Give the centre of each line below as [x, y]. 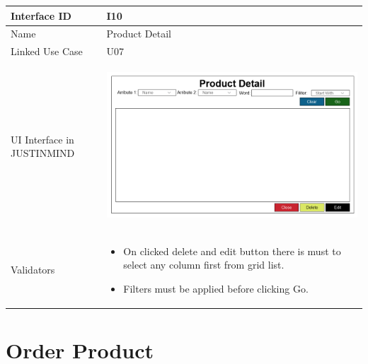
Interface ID [41, 15]
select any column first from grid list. [204, 265]
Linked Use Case [47, 51]
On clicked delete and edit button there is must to [232, 251]
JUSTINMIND [43, 153]
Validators [33, 270]
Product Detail [139, 34]
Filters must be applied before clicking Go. [216, 288]
